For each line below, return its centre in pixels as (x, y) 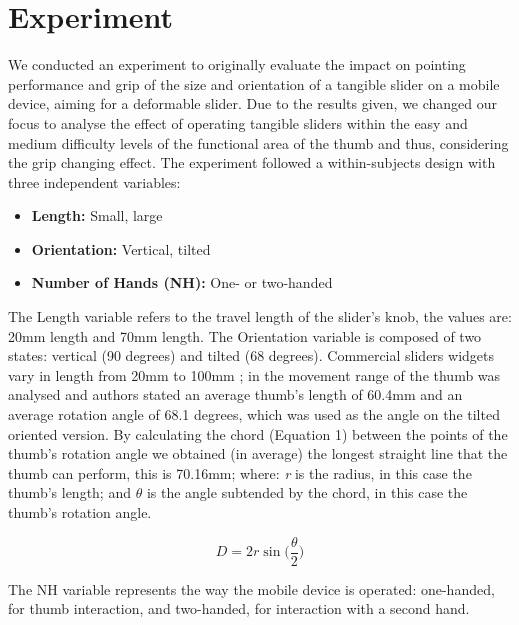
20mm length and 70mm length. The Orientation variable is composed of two (245, 335)
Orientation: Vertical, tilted (121, 248)
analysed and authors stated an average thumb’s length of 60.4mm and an (235, 394)
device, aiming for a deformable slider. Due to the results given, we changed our (253, 103)
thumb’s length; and (69, 492)
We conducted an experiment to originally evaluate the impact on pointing (237, 64)
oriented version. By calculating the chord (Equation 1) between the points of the (258, 433)
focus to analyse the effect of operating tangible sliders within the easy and (238, 122)
